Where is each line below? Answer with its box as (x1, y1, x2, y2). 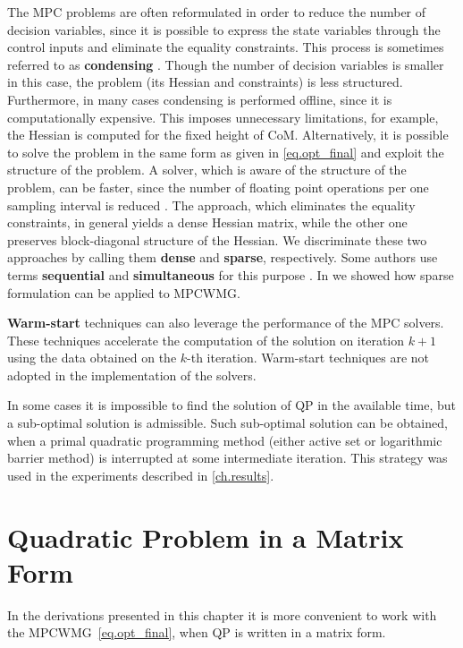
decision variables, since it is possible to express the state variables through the (7, 20, 441, 38)
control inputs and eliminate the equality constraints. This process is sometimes (7, 38, 444, 56)
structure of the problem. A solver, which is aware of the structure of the (7, 160, 407, 179)
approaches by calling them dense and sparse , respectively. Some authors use (7, 248, 438, 267)
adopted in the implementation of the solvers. (7, 365, 257, 384)
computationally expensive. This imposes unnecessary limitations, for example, (7, 107, 439, 126)
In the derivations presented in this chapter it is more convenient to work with (7, 605, 437, 624)
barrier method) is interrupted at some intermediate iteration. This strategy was (7, 448, 448, 467)
